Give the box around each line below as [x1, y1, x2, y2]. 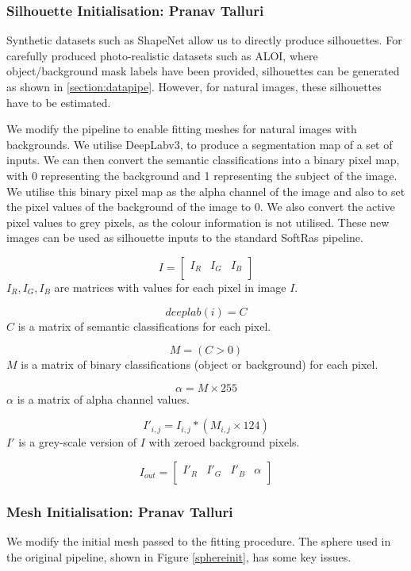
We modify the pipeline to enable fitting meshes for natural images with [6, 121, 357, 137]
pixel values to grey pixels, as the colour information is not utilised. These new [6, 213, 390, 230]
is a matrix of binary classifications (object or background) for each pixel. [21, 356, 378, 373]
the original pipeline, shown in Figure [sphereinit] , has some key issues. [6, 548, 351, 565]
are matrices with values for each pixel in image [54, 278, 286, 295]
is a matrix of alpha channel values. [17, 390, 190, 407]
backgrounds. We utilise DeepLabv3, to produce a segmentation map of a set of [6, 136, 393, 152]
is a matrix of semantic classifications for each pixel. [17, 317, 271, 334]
